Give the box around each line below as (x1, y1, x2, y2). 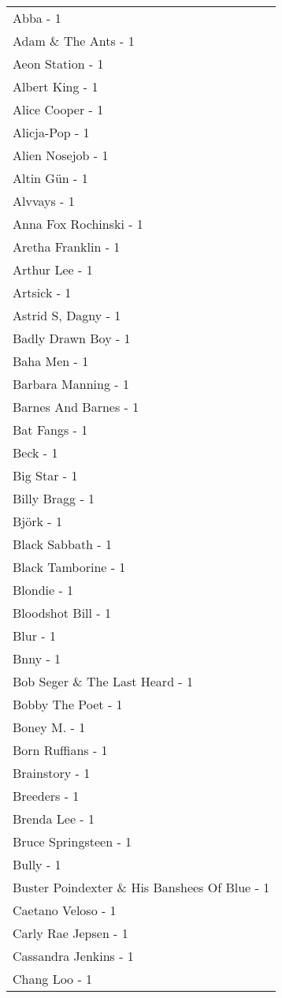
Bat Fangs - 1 (13, 421, 88, 439)
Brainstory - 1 (13, 764, 91, 782)
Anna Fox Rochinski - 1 (13, 215, 143, 233)
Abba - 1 (13, 9, 61, 27)
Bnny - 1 (13, 649, 61, 667)
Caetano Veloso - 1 (13, 901, 117, 919)
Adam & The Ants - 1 (13, 32, 135, 50)
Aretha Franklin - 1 (13, 237, 121, 256)
